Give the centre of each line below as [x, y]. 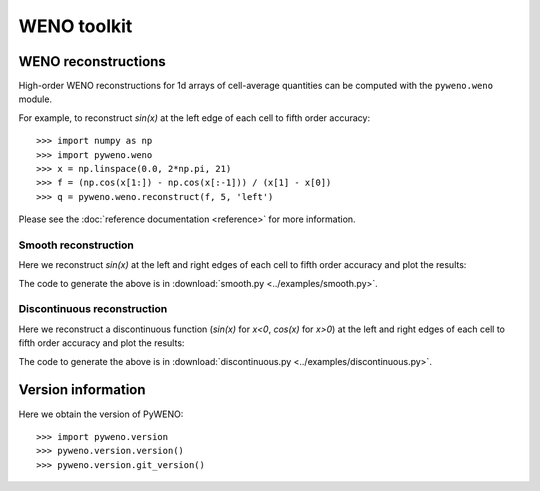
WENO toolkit [75, 26]
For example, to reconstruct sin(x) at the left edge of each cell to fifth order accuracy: [194, 117]
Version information [82, 390]
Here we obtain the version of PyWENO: [101, 414]
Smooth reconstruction [76, 245]
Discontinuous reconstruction [93, 309]
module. [35, 99]
